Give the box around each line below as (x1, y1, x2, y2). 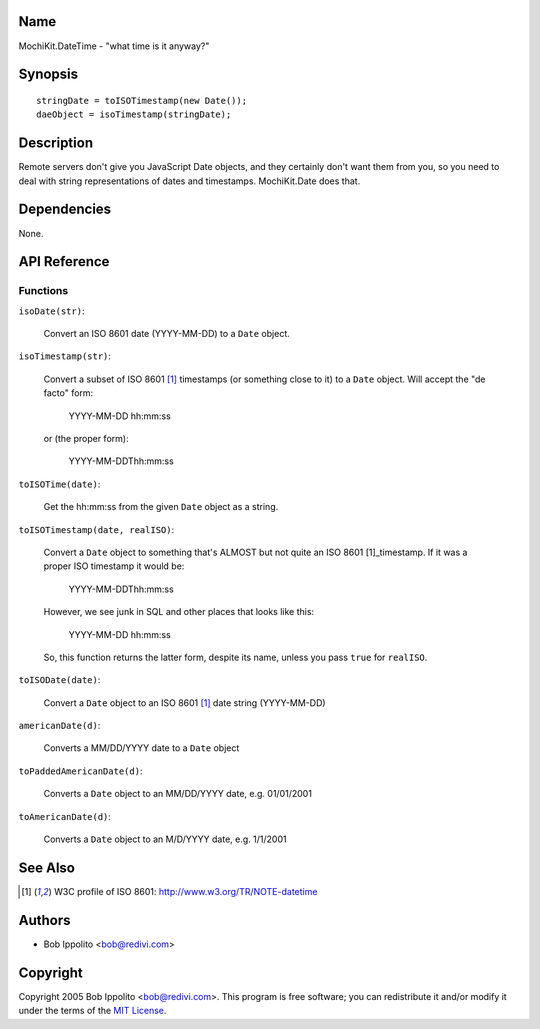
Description (18, 135, 94, 152)
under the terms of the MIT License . (18, 1005, 167, 1017)
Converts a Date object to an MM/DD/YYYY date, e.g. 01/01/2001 (43, 788, 312, 800)
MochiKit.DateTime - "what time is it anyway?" (18, 40, 210, 52)
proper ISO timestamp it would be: (43, 560, 185, 572)
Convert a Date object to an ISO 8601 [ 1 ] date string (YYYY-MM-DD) (43, 696, 326, 709)
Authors (18, 911, 71, 929)
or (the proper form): (43, 433, 129, 445)
